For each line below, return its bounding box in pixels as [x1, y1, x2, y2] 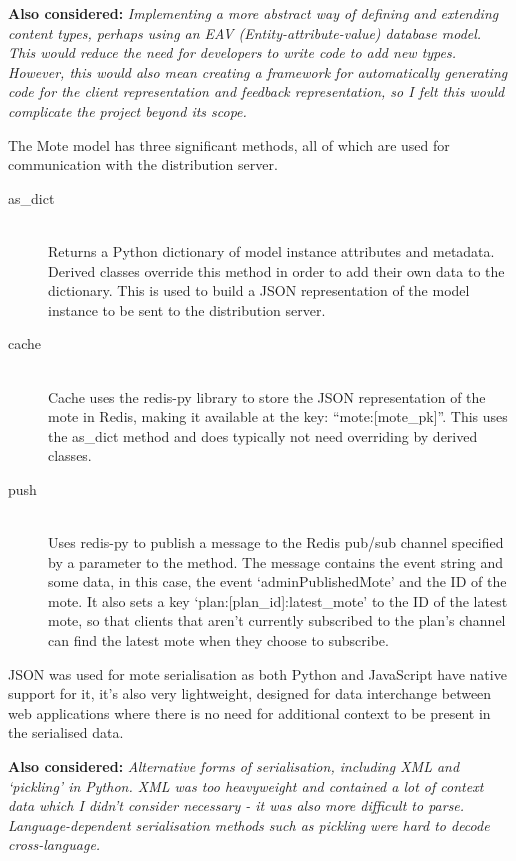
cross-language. [8, 834, 101, 855]
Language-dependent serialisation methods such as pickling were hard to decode [8, 814, 490, 835]
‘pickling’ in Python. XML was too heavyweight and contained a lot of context [8, 775, 484, 796]
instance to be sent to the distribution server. [48, 299, 326, 320]
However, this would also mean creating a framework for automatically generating [8, 61, 508, 82]
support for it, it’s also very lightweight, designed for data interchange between [8, 683, 492, 704]
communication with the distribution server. [8, 154, 278, 175]
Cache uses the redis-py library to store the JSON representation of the [48, 386, 486, 407]
